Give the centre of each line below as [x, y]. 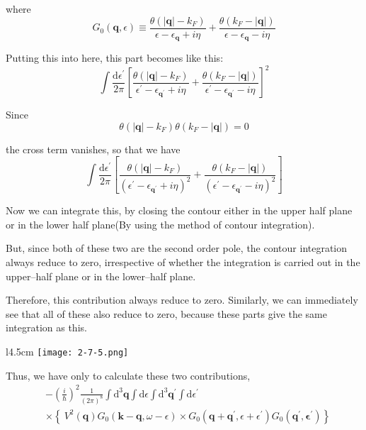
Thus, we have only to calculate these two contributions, [128, 375]
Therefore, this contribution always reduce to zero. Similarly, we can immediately [182, 300]
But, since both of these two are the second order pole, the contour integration [177, 248]
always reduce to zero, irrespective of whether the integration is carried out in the [183, 262]
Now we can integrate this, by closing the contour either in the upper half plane [179, 210]
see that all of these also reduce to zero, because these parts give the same [166, 313]
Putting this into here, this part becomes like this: [115, 58]
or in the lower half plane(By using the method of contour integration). [160, 224]
